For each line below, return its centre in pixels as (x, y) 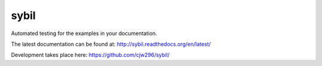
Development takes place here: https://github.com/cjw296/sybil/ (90, 55)
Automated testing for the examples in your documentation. (84, 33)
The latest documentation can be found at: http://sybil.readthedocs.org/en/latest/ (111, 44)
